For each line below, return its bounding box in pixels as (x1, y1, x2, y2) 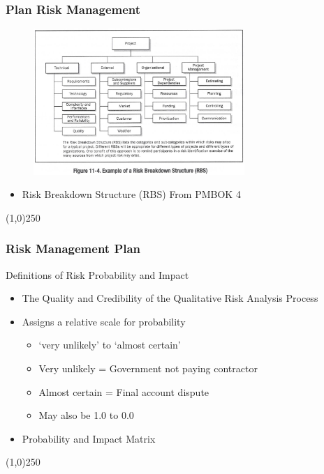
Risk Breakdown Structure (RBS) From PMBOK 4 (22, 187, 241, 201)
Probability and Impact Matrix (22, 431, 156, 445)
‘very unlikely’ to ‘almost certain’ (38, 337, 181, 352)
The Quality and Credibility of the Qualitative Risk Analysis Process (22, 291, 318, 305)
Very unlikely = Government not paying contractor (38, 360, 258, 375)
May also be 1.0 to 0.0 (38, 408, 134, 422)
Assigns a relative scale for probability (22, 314, 186, 328)
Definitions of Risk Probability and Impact (6, 267, 189, 282)
